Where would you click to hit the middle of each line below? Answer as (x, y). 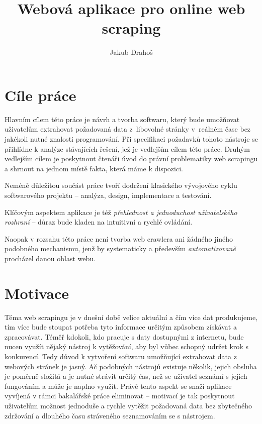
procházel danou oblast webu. (50, 258)
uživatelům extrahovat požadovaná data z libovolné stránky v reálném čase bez (128, 129)
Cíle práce (40, 95)
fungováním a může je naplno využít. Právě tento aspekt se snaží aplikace (118, 386)
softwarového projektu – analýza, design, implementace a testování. (108, 195)
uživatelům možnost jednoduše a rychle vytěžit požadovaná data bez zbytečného (128, 406)
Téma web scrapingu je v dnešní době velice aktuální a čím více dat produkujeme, (131, 317)
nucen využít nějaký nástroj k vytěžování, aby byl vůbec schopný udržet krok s (126, 346)
